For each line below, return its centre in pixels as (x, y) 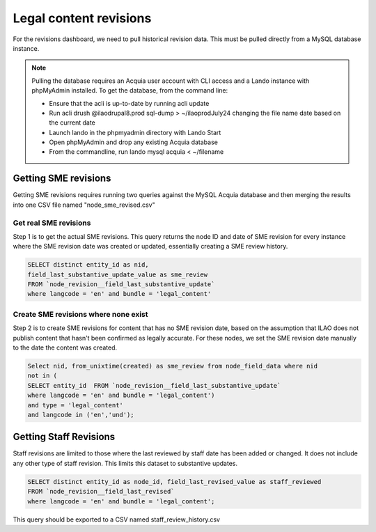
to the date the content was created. (65, 347)
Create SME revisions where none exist (81, 314)
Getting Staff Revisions (64, 437)
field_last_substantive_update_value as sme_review (118, 274)
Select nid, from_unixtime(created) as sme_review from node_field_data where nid (173, 366)
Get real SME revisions (52, 223)
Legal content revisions (82, 18)
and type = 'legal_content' (75, 405)
